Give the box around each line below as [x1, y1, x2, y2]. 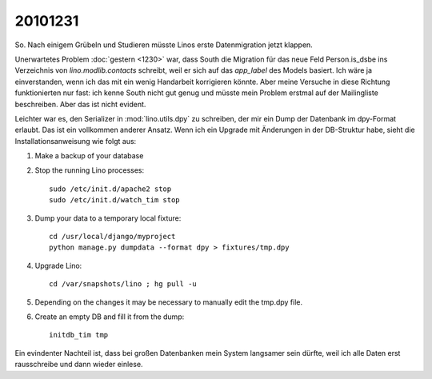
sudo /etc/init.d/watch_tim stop [49, 196, 180, 205]
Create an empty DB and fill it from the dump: [34, 312, 185, 321]
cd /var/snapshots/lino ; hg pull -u [49, 280, 198, 289]
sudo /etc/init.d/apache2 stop [49, 184, 172, 193]
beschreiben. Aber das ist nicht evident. [14, 99, 146, 109]
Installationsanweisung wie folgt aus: [14, 136, 137, 146]
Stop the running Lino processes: [34, 166, 145, 175]
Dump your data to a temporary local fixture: [34, 213, 182, 223]
